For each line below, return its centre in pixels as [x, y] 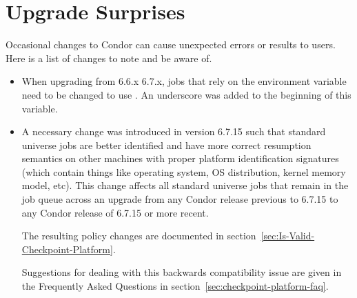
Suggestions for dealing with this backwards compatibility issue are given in [182, 272]
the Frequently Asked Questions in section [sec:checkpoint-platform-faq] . [175, 286]
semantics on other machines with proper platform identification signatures [180, 158]
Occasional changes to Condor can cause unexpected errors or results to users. [171, 44]
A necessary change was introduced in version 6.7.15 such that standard [174, 131]
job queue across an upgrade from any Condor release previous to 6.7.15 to [180, 199]
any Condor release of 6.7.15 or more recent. [115, 212]
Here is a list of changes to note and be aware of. [109, 58]
